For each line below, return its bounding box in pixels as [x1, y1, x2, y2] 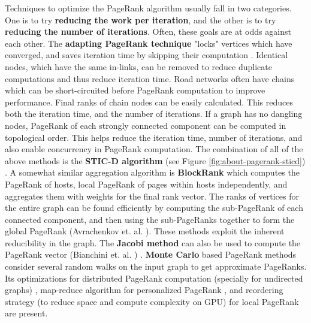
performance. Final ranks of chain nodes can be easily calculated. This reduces [5, 95, 294, 108]
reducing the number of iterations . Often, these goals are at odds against [5, 25, 291, 38]
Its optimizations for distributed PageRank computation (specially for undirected [5, 271, 303, 284]
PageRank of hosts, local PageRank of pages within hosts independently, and [5, 177, 288, 190]
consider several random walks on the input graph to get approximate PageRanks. [5, 260, 307, 273]
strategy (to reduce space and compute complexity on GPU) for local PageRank [5, 295, 299, 307]
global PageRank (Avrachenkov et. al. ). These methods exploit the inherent [5, 225, 285, 237]
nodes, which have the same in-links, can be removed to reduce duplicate [5, 60, 272, 73]
